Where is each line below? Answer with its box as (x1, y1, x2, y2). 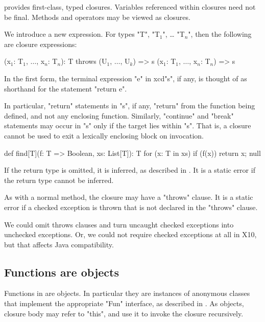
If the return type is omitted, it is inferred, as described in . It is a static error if (4, 165, 255, 175)
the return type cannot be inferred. (4, 174, 114, 185)
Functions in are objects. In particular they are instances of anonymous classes (4, 288, 250, 298)
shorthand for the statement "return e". (4, 83, 127, 94)
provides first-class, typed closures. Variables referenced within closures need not (4, 2, 256, 12)
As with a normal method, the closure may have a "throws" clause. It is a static (4, 192, 253, 202)
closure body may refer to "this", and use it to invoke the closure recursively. (4, 308, 244, 318)
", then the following (188, 29, 252, 39)
